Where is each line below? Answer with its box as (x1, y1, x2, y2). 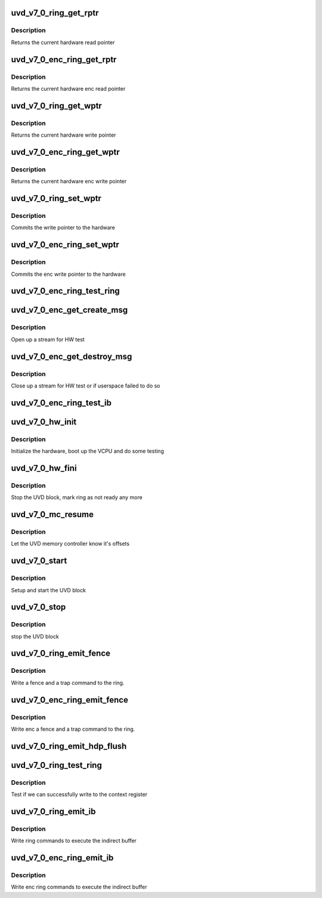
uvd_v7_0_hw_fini (11, 463, 77, 473)
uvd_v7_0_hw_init (11, 417, 77, 427)
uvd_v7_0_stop (11, 602, 66, 612)
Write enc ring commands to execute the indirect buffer (11, 884, 147, 891)
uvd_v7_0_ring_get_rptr (11, 8, 99, 18)
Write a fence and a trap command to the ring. (11, 679, 125, 686)
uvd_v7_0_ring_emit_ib (11, 806, 96, 816)
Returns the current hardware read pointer (11, 39, 116, 46)
